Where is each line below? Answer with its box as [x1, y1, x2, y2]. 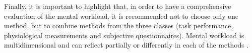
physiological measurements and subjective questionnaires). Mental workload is [4, 30, 244, 40]
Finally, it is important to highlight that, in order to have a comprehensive [4, 1, 231, 11]
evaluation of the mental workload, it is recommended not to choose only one [4, 10, 239, 21]
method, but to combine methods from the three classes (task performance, [4, 20, 233, 31]
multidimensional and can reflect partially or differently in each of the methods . [4, 40, 249, 50]
